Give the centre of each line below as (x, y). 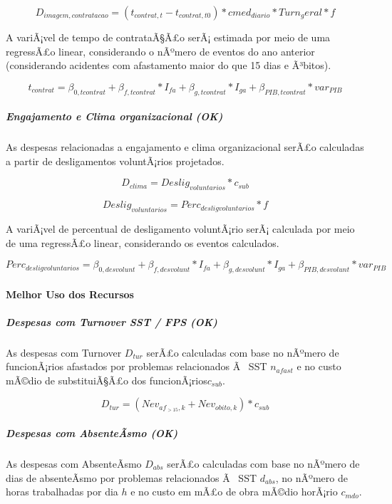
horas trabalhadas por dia (62, 492)
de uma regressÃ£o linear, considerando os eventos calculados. (143, 242)
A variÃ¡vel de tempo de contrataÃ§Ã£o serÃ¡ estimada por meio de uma (168, 37)
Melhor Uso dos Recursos (70, 294)
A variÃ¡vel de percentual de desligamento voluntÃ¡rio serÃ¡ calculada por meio (180, 228)
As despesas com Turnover (64, 352)
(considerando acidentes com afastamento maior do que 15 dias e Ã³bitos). (169, 65)
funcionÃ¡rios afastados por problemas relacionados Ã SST (136, 366)
